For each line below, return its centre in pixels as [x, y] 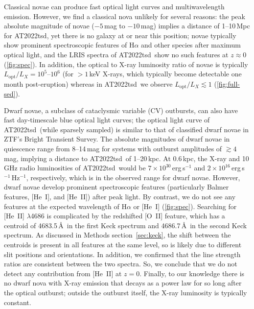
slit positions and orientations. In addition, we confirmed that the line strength [122, 254]
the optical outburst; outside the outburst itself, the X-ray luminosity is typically [126, 292]
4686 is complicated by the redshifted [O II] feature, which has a [128, 216]
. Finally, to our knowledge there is [192, 273]
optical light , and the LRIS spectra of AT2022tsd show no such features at [116, 54]
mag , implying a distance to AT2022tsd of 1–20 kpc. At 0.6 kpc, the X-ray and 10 [127, 158]
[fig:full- [228, 83]
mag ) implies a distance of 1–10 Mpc [195, 26]
